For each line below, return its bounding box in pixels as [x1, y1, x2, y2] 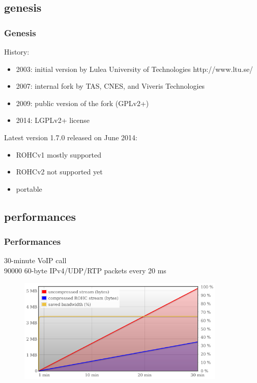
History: [4, 46, 30, 57]
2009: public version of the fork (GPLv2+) [16, 97, 149, 108]
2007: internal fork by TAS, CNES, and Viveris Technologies [16, 81, 205, 91]
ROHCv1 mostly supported [16, 149, 102, 160]
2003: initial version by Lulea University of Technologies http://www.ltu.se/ [16, 63, 253, 74]
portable [16, 183, 42, 194]
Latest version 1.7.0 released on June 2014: [4, 132, 138, 142]
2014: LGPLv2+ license [16, 115, 90, 125]
